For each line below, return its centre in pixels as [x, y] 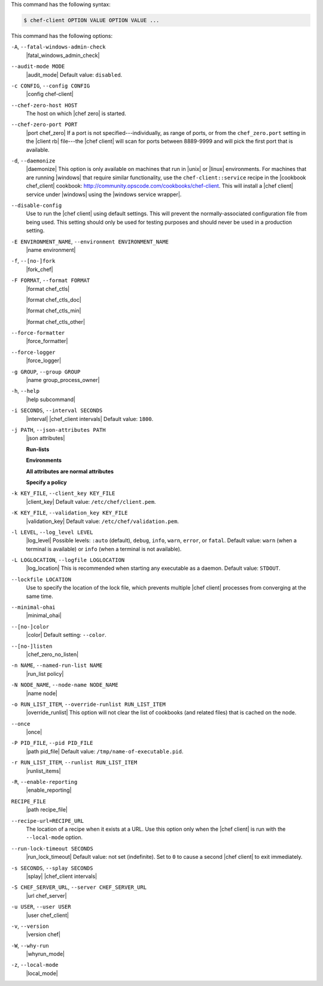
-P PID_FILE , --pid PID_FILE [52, 743]
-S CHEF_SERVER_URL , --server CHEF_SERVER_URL [79, 887]
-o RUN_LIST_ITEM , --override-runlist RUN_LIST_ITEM [88, 704]
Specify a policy [46, 482]
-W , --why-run [30, 945]
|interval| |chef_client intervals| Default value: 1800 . [90, 419]
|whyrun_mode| [45, 954]
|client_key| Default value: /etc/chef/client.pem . [91, 501]
